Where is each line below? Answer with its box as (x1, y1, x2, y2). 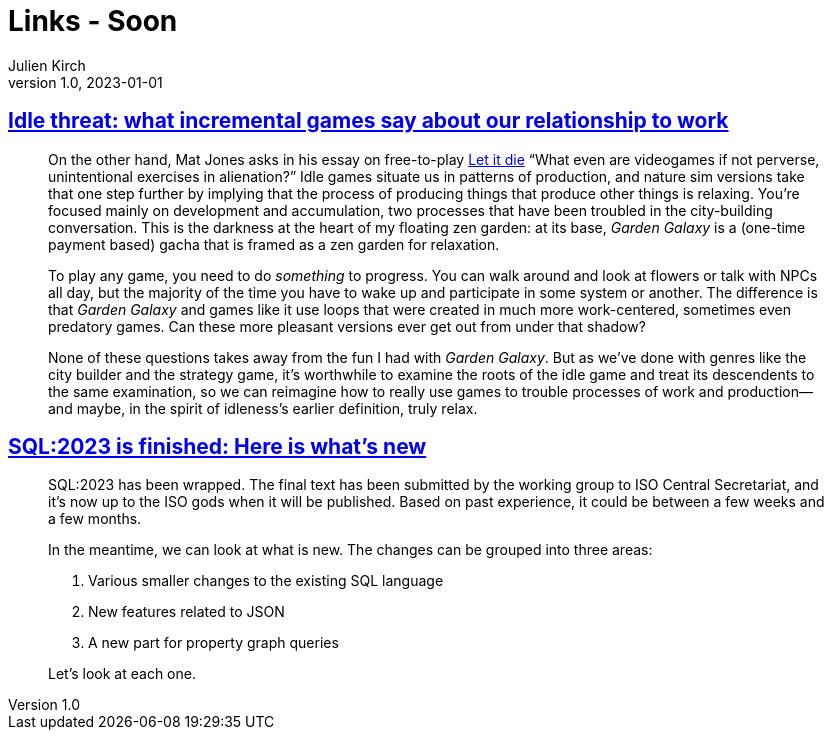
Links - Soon (8, 4, 178, 38)
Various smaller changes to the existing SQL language (88, 572, 444, 590)
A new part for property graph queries (88, 634, 339, 652)
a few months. (48, 510, 142, 528)
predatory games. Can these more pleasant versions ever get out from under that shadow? (48, 317, 646, 335)
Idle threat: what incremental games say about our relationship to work (8, 108, 729, 134)
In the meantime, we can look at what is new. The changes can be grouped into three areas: (48, 541, 653, 559)
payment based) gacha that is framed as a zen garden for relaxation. (48, 235, 500, 253)
